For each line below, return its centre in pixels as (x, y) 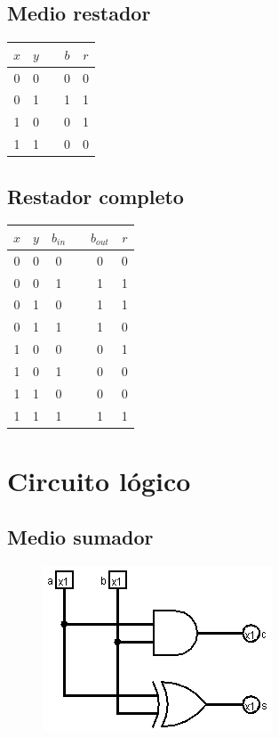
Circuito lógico (99, 480)
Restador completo (96, 196)
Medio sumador (80, 537)
